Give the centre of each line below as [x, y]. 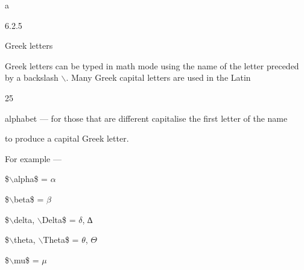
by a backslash [32, 77]
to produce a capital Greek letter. [67, 138]
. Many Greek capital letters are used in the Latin [158, 77]
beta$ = [29, 199]
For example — [33, 158]
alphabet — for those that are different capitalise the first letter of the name [146, 118]
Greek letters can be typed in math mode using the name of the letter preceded [152, 65]
